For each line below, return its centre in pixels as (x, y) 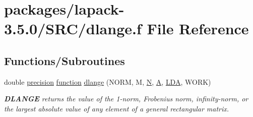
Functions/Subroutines (65, 60)
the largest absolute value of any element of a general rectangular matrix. (117, 108)
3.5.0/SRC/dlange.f (73, 28)
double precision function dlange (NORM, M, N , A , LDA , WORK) (108, 81)
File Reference (198, 28)
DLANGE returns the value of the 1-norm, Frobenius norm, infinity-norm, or (126, 99)
